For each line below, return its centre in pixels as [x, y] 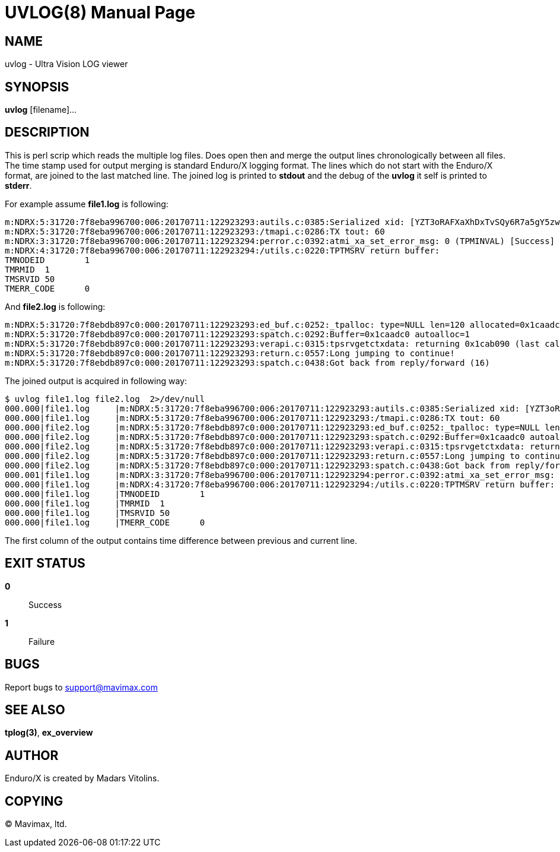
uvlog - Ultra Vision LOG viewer [66, 64]
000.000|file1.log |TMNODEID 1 [105, 494]
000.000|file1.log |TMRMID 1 [85, 503]
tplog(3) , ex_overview [49, 733]
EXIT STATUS [45, 563]
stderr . [18, 185]
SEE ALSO [35, 710]
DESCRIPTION [47, 132]
